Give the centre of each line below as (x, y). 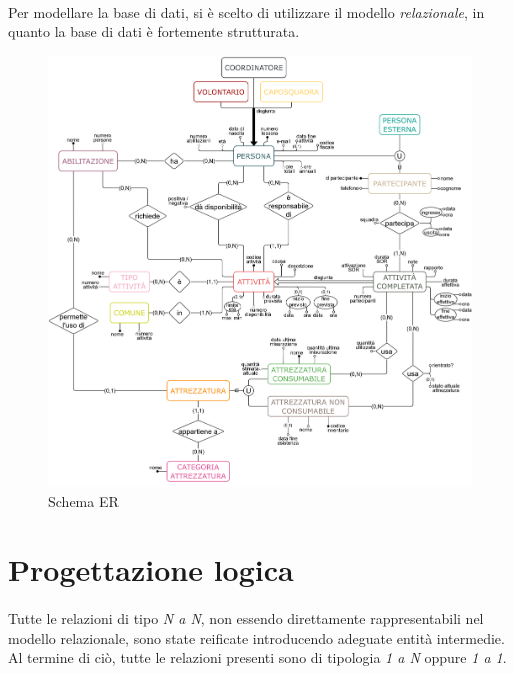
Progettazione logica (151, 569)
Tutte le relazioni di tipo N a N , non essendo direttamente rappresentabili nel (246, 618)
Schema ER (83, 500)
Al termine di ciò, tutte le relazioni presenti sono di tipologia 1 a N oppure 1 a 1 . (257, 657)
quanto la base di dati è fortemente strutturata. (154, 31)
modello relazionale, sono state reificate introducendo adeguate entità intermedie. (256, 637)
